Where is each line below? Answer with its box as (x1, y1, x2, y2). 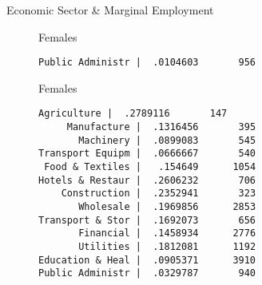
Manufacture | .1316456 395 (66, 121, 256, 133)
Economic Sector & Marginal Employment (6, 2, 214, 18)
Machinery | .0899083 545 (78, 134, 256, 146)
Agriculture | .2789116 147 (38, 108, 228, 120)
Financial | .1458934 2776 (78, 228, 256, 239)
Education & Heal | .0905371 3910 (38, 254, 256, 266)
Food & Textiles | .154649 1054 (44, 161, 256, 173)
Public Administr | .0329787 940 (38, 267, 256, 279)
